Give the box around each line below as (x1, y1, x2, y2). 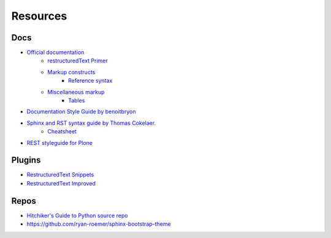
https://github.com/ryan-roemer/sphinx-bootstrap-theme (26, 220, 171, 228)
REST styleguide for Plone (26, 139, 93, 146)
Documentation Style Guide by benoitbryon (26, 108, 136, 116)
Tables (68, 97, 85, 104)
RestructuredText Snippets (26, 171, 94, 179)
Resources (11, 9, 67, 23)
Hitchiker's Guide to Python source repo (26, 212, 128, 219)
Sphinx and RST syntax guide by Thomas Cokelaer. (26, 119, 156, 127)
